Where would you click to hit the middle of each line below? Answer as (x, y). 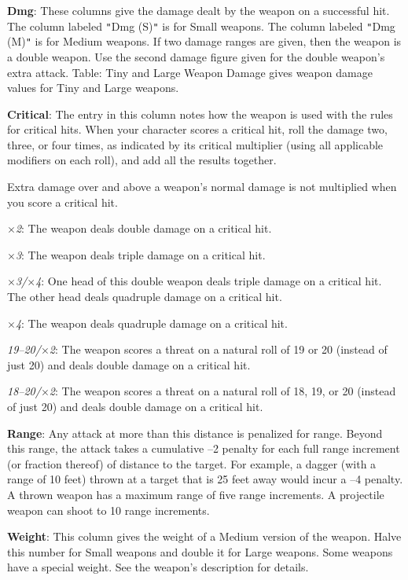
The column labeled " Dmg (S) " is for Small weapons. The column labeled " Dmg (201, 26)
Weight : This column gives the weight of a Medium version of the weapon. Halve (204, 536)
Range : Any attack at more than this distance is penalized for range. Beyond (195, 433)
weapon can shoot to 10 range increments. (108, 510)
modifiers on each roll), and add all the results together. (142, 160)
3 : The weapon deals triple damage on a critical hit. (140, 254)
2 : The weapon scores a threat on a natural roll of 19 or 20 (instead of (218, 349)
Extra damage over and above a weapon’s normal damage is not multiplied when (202, 187)
